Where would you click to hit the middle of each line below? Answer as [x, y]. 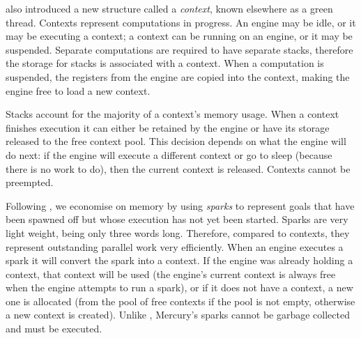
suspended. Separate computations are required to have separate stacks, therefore [179, 49]
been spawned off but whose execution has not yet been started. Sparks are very [177, 219]
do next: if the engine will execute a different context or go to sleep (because [169, 154]
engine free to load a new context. [78, 90]
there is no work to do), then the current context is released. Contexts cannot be [178, 168]
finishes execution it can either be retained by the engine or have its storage [168, 127]
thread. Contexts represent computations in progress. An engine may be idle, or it [181, 22]
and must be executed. [54, 329]
